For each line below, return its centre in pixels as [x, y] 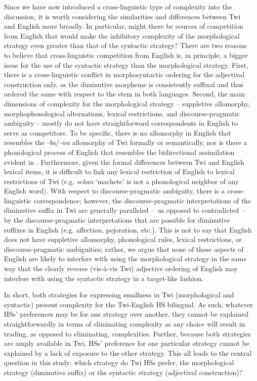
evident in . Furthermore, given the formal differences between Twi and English [124, 162]
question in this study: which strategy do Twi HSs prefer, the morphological [119, 362]
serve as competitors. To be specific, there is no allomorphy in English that [118, 132]
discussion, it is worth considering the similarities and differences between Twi [122, 16]
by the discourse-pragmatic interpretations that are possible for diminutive [117, 220]
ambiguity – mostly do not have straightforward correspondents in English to [121, 123]
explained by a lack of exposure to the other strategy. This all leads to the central [128, 353]
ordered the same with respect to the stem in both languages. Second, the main [125, 94]
